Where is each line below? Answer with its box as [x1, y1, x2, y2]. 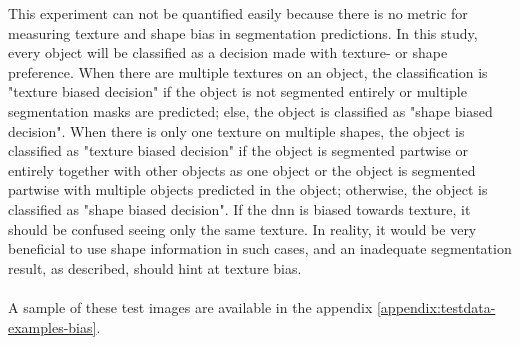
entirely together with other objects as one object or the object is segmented [8, 159, 476, 180]
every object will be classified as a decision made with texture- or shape [8, 42, 448, 63]
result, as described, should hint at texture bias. [8, 257, 302, 278]
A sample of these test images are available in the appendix [8, 296, 373, 317]
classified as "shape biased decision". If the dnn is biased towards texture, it [8, 198, 471, 219]
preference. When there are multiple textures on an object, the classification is [8, 61, 488, 82]
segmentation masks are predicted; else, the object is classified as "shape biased [8, 100, 493, 121]
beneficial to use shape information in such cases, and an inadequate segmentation [8, 238, 512, 259]
